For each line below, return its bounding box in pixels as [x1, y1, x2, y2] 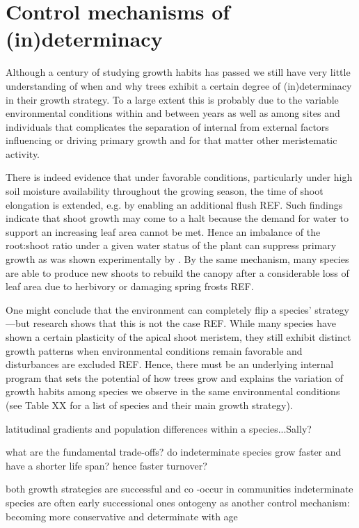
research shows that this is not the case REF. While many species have [33, 316, 336, 330]
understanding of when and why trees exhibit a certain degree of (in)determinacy [6, 78, 352, 93]
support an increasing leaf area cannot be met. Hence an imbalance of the [6, 224, 321, 239]
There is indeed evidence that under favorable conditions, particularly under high [6, 170, 353, 184]
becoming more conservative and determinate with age [6, 509, 238, 523]
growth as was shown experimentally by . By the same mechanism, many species [6, 252, 349, 266]
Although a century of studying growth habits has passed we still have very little [6, 65, 351, 79]
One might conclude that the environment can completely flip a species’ [6, 302, 312, 317]
